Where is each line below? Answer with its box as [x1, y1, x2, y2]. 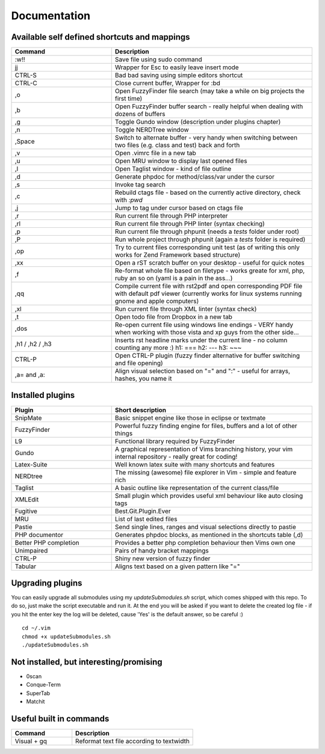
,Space [14, 137, 36, 146]
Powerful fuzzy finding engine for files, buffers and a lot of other [114, 421, 297, 430]
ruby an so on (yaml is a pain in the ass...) [114, 274, 233, 283]
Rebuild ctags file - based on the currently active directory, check [114, 188, 301, 197]
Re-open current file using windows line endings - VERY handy [114, 320, 294, 329]
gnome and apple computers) [114, 297, 199, 305]
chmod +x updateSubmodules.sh [22, 633, 111, 640]
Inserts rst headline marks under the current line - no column [114, 336, 288, 345]
